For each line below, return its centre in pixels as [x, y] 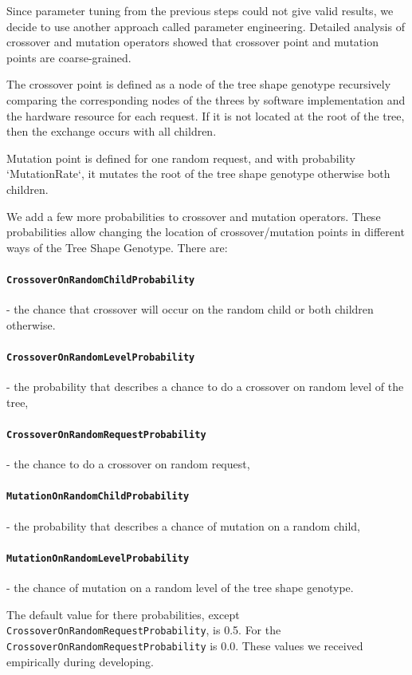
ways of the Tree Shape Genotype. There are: [117, 247]
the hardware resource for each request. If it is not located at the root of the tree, [206, 115]
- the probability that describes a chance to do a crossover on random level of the [205, 387]
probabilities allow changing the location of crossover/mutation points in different [206, 232]
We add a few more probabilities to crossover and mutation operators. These [194, 216]
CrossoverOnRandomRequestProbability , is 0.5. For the [144, 630]
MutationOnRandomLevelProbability [98, 558]
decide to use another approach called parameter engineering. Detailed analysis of [206, 26]
